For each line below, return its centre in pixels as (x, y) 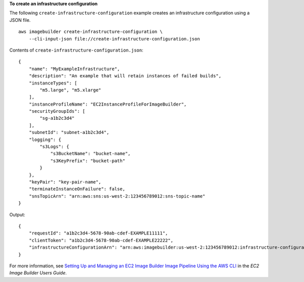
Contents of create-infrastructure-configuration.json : (77, 50)
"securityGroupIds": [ (57, 111)
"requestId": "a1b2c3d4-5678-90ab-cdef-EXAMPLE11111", (98, 233)
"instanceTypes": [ (53, 83)
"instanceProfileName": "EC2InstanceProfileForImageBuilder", (108, 104)
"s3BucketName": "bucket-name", (91, 154)
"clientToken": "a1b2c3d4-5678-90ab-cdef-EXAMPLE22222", (101, 240)
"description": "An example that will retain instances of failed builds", (125, 76)
